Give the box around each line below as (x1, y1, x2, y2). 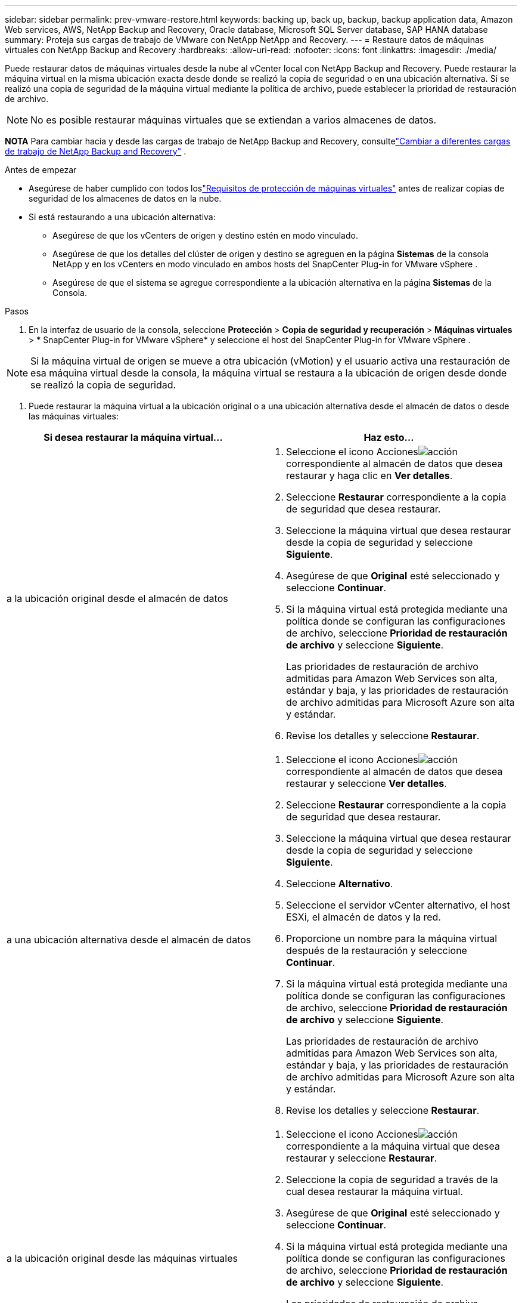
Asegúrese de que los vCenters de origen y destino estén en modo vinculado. (52, 230, 358, 240)
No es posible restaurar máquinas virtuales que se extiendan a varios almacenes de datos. (30, 114, 437, 126)
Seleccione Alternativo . (286, 878, 393, 890)
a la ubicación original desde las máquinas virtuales (7, 1252, 238, 1264)
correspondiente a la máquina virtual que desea (286, 1140, 500, 1152)
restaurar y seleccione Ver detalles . (286, 777, 447, 789)
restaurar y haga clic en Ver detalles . (286, 470, 453, 481)
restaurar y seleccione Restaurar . (286, 1152, 437, 1164)
